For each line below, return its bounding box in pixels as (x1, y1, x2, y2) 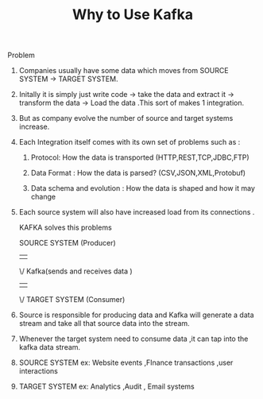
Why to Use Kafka (72, 6, 194, 24)
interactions (18, 366, 59, 376)
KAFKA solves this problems (18, 223, 112, 232)
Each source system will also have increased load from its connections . (18, 207, 255, 217)
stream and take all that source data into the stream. (18, 319, 190, 328)
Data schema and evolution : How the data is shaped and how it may (30, 184, 256, 193)
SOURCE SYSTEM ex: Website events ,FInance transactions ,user (18, 358, 234, 367)
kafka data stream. (18, 343, 81, 352)
